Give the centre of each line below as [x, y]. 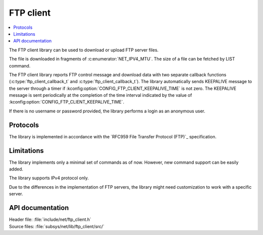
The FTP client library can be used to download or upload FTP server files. [84, 50]
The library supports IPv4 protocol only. [49, 178]
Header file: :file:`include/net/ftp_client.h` [50, 219]
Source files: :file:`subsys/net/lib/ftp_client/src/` [57, 226]
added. [16, 169]
